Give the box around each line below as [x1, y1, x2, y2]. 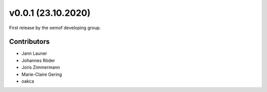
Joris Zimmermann [21, 64, 60, 70]
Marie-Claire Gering [21, 71, 62, 77]
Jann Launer [21, 50, 47, 56]
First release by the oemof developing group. [9, 25, 101, 31]
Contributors [9, 38, 50, 46]
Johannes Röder [21, 57, 55, 63]
